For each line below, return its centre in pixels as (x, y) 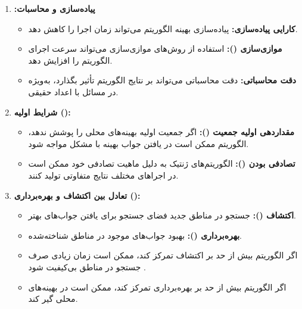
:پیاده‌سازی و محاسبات (55, 8)
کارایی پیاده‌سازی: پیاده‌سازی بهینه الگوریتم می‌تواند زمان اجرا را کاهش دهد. (163, 28)
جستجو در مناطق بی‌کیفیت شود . (87, 266)
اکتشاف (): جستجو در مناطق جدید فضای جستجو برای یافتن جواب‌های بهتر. (162, 215)
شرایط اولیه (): (42, 112)
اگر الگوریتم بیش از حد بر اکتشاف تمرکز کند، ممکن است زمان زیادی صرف (163, 255)
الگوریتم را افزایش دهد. (70, 60)
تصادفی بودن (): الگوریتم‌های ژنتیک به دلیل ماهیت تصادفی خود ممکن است (162, 163)
